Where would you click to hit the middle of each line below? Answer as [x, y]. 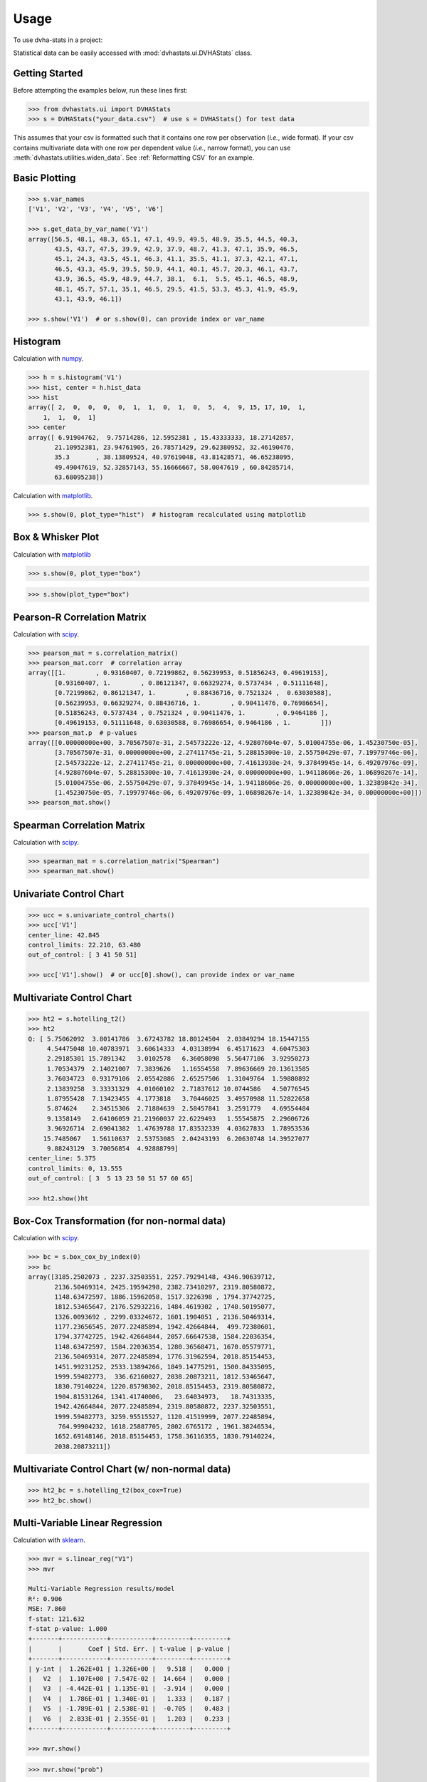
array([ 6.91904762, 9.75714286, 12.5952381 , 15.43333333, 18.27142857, [162, 437]
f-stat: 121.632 [57, 1619]
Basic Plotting [44, 178]
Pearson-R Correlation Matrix [80, 617]
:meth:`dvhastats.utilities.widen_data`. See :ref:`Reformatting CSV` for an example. [134, 158]
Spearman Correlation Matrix [79, 825]
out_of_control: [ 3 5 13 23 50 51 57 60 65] [111, 1179]
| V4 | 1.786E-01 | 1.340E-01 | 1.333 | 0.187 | [130, 1699]
